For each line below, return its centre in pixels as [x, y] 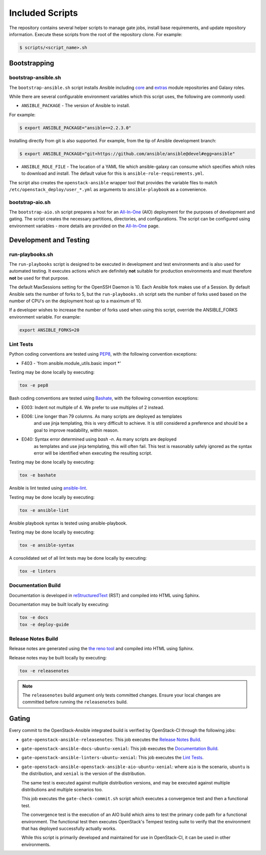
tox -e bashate [38, 475]
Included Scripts [44, 13]
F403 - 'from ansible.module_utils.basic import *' [71, 363]
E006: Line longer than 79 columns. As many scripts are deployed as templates [102, 416]
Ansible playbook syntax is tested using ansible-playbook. [68, 523]
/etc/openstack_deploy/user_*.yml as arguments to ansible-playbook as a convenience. [108, 189]
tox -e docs [34, 618]
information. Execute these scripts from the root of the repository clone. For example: [96, 34]
